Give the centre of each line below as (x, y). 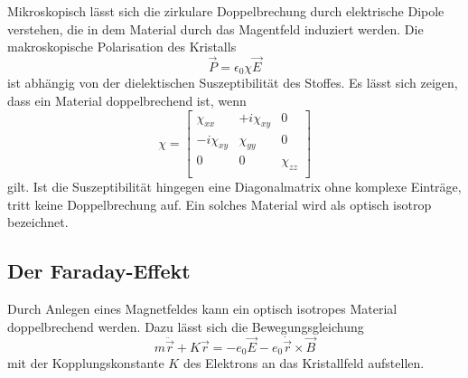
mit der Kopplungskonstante (86, 363)
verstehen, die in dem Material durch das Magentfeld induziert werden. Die (215, 28)
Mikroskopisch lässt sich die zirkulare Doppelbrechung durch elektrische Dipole (226, 11)
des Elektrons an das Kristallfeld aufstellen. (304, 363)
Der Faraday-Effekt (99, 271)
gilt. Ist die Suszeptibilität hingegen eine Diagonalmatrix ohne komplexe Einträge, (234, 187)
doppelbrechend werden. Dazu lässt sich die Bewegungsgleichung (186, 326)
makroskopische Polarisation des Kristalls (122, 47)
